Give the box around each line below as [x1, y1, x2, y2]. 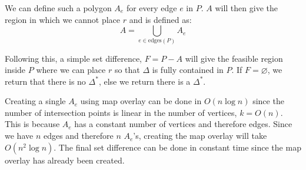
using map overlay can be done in [80, 95, 202, 107]
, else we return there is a [98, 75, 191, 87]
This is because [5, 118, 60, 130]
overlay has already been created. [5, 154, 125, 166]
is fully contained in [152, 64, 224, 76]
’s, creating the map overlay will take [133, 129, 267, 142]
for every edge [126, 2, 177, 14]
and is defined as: [129, 13, 192, 25]
